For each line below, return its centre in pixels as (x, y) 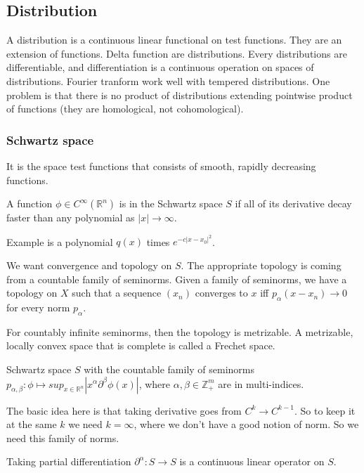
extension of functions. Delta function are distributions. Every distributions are (177, 53)
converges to (221, 293)
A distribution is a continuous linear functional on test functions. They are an (174, 40)
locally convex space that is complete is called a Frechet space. (141, 345)
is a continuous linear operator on (252, 461)
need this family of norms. (63, 438)
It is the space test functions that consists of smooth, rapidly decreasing (161, 166)
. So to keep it (325, 410)
